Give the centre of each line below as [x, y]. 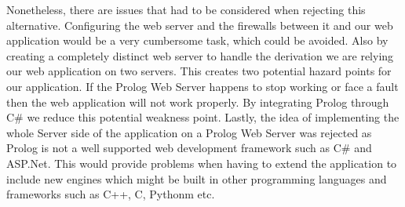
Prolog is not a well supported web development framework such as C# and [189, 148]
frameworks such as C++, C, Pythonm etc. [111, 194]
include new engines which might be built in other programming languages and [197, 178]
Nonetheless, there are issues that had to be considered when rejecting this [186, 9]
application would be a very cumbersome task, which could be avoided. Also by [197, 40]
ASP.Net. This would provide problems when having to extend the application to [202, 163]
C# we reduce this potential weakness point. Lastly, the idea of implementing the [203, 117]
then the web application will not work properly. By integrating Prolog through [198, 102]
